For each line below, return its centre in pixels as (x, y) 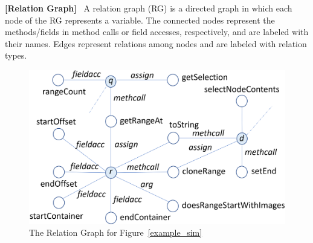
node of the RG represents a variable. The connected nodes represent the (140, 20)
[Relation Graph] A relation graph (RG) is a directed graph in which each (149, 8)
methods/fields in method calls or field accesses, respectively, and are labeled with (157, 32)
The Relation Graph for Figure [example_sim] (116, 232)
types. (16, 55)
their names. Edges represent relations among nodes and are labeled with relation (156, 43)
